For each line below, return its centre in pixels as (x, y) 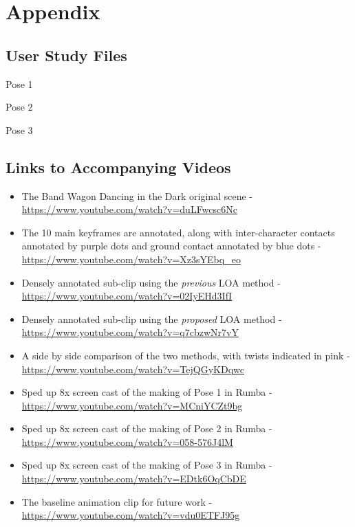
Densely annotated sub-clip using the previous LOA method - (151, 282)
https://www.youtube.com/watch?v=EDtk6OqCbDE (134, 479)
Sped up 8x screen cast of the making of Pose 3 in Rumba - (147, 465)
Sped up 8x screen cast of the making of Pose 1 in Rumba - (147, 392)
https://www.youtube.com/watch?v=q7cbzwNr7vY (130, 332)
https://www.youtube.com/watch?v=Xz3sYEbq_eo (131, 259)
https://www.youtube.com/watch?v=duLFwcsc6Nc (130, 209)
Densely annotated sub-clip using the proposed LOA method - (152, 318)
